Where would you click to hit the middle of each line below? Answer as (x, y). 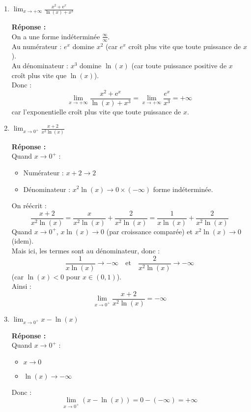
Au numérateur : (37, 46)
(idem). (23, 241)
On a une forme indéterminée (56, 36)
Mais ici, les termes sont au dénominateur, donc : (86, 250)
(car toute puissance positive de (179, 65)
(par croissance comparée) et (149, 231)
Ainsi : (21, 286)
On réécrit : (29, 206)
